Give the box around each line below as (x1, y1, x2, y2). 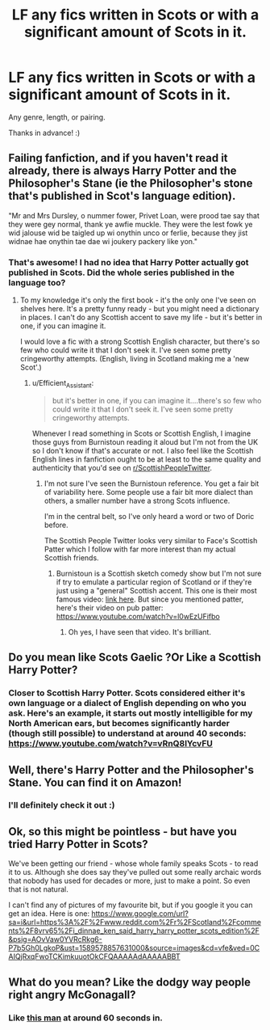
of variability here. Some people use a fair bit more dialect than (44, 487, 254, 496)
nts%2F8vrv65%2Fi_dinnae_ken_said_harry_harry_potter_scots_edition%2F (8, 926, 260, 935)
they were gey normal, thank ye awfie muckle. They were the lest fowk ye (8, 219, 253, 229)
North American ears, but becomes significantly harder (8, 718, 230, 729)
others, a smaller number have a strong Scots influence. (44, 496, 231, 505)
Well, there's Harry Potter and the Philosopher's (8, 762, 254, 777)
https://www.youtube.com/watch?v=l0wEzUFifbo (56, 611, 220, 621)
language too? (8, 276, 66, 288)
